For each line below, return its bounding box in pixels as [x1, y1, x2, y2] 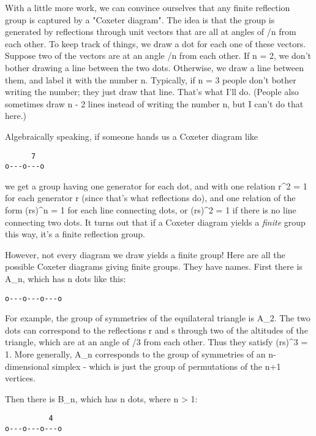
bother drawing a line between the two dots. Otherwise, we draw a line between [5, 61, 304, 74]
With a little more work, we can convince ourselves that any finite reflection [5, 1, 290, 13]
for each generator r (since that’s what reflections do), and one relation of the [5, 191, 296, 204]
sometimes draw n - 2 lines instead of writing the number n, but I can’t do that [5, 97, 304, 110]
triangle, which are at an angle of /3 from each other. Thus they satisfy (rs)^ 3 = [5, 335, 308, 348]
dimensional [5, 359, 50, 372]
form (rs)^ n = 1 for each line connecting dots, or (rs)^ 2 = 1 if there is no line [5, 204, 296, 216]
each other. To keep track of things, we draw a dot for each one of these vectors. [5, 37, 306, 50]
